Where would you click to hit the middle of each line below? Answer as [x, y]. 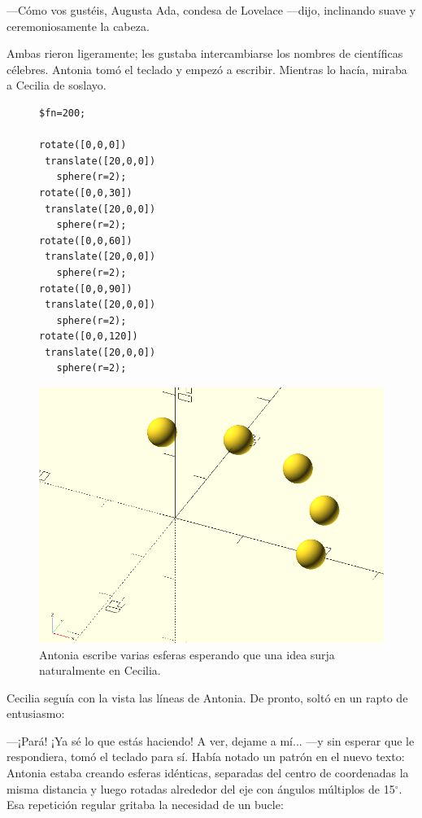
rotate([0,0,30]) [86, 192]
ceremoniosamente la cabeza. [78, 26]
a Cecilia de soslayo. [57, 85]
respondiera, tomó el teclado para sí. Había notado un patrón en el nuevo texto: [206, 757]
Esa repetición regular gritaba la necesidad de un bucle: [145, 805]
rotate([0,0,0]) [83, 145]
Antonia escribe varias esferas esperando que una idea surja [187, 654]
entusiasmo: [36, 713]
